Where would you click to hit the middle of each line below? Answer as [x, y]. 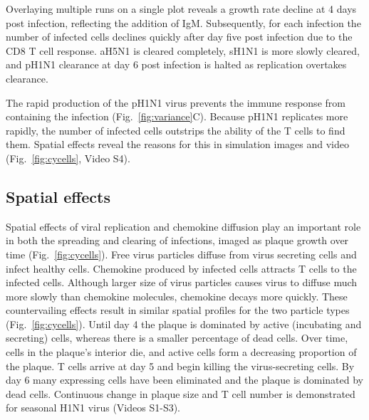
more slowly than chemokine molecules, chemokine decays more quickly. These [177, 296]
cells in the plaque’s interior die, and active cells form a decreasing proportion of [181, 352]
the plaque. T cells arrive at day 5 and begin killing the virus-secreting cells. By [180, 366]
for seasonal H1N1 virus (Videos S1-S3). [93, 408]
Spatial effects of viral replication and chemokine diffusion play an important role [183, 226]
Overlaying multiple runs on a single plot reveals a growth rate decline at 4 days [181, 9]
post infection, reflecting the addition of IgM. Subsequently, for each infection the [183, 22]
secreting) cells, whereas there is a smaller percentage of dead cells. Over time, [177, 338]
